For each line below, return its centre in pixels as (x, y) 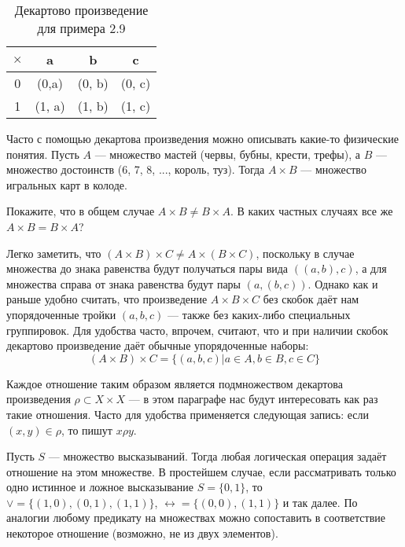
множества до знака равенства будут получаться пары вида (147, 268)
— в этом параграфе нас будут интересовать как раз (253, 399)
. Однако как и (343, 283)
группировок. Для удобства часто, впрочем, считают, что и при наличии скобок (197, 330)
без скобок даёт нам (311, 299)
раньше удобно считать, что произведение (107, 299)
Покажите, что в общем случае (81, 211)
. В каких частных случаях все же (311, 211)
